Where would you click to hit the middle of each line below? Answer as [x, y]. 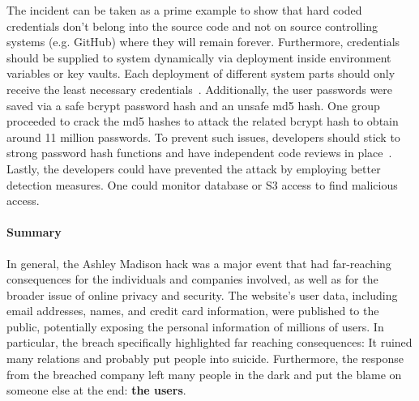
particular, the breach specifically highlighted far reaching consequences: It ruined [209, 342]
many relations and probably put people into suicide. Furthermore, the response [205, 358]
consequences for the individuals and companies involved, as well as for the [192, 279]
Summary [34, 232]
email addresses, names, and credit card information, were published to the [193, 311]
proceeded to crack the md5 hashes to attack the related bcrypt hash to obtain [203, 121]
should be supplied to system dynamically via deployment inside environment [199, 57]
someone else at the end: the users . [96, 390]
